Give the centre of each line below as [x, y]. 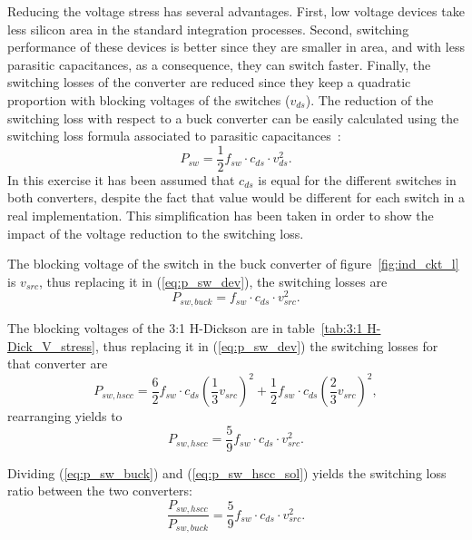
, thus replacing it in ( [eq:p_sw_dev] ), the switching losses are [213, 281]
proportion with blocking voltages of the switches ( [149, 99]
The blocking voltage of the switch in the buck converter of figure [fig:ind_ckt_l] [233, 264]
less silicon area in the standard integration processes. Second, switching [208, 29]
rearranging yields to [65, 416]
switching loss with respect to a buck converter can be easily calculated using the [233, 118]
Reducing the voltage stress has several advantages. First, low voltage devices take [236, 11]
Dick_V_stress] [51, 345]
